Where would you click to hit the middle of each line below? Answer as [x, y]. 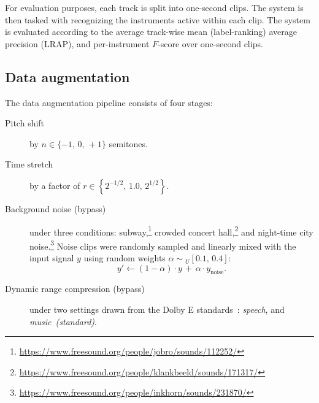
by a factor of [55, 185]
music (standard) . [63, 321]
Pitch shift [25, 123]
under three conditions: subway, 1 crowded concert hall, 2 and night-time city [171, 231]
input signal [52, 258]
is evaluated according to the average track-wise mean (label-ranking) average [151, 32]
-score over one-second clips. [210, 43]
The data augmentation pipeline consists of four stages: [109, 102]
